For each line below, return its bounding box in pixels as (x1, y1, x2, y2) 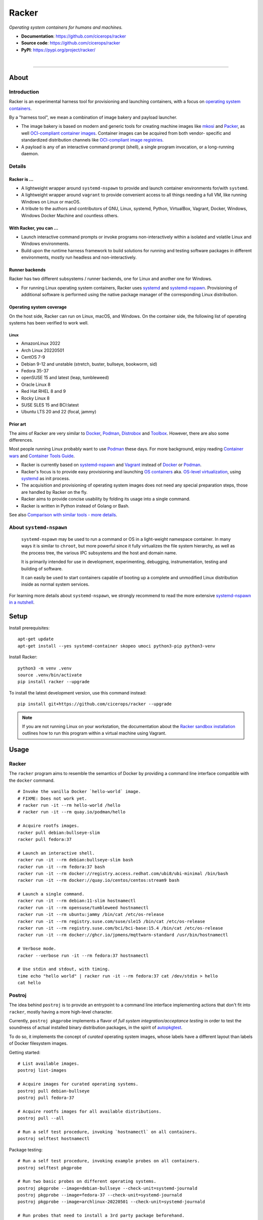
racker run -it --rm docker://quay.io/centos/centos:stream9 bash (18, 877, 180, 883)
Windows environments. (21, 241, 70, 246)
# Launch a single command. (18, 891, 85, 897)
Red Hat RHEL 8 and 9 (21, 388, 66, 394)
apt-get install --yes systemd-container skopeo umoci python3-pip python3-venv (18, 643, 216, 649)
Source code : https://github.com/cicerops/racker (21, 40, 120, 46)
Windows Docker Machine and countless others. (21, 212, 119, 218)
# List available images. (18, 1061, 80, 1066)
